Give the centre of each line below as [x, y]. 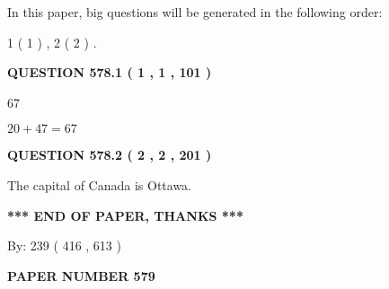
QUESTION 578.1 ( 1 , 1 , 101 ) [110, 72]
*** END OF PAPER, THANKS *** [125, 215]
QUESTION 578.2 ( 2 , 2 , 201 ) [110, 155]
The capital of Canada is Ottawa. [100, 184]
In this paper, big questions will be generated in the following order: [195, 12]
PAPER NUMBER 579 [81, 275]
